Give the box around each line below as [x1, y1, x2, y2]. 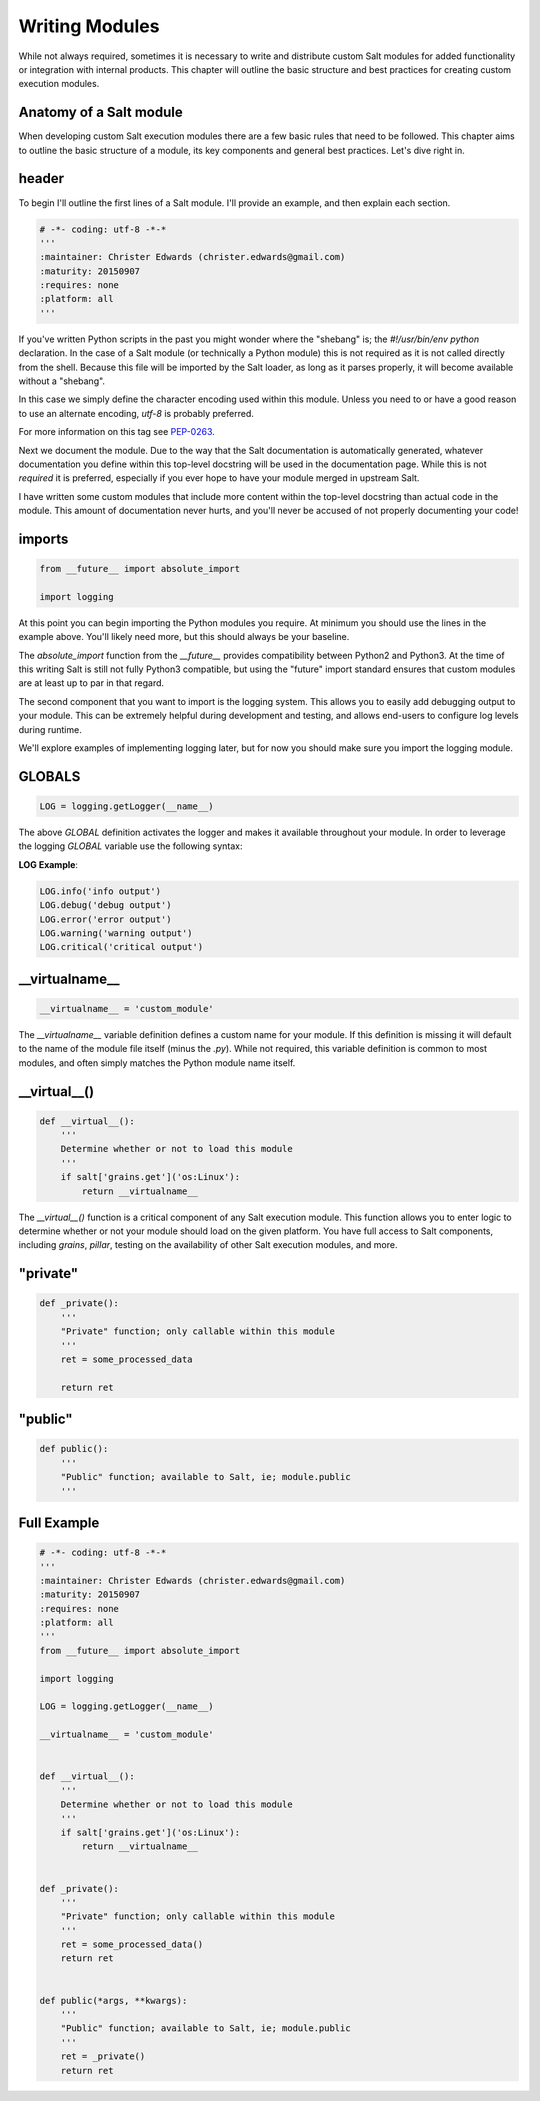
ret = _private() [60, 2051, 146, 2062]
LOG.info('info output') [39, 885, 162, 897]
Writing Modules [18, 15, 160, 37]
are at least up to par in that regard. [18, 677, 165, 689]
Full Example [18, 1514, 100, 1531]
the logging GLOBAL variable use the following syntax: [18, 840, 244, 852]
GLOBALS [18, 768, 81, 785]
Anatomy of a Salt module [18, 104, 184, 121]
